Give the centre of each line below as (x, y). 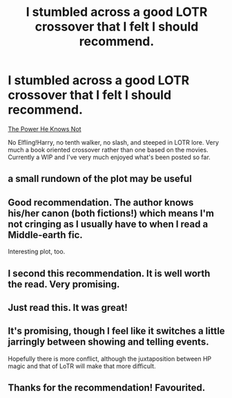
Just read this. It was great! (68, 308)
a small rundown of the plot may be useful (100, 179)
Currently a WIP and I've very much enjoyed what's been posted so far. (109, 157)
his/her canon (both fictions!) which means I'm (111, 213)
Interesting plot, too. (37, 252)
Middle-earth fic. (46, 235)
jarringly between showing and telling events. (108, 342)
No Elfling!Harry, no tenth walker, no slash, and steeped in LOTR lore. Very (114, 142)
